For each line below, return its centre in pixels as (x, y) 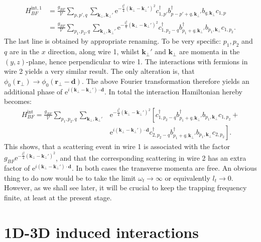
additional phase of (33, 91)
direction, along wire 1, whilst (94, 51)
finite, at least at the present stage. (58, 197)
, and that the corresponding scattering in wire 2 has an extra (151, 157)
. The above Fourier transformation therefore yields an (165, 81)
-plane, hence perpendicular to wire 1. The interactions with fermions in (137, 61)
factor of (17, 168)
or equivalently (187, 177)
